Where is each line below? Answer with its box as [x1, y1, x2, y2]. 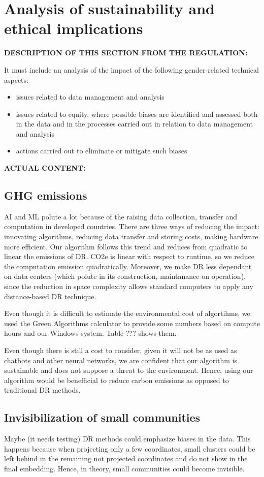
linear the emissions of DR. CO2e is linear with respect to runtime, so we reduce [4, 251, 254, 262]
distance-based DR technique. [4, 291, 96, 301]
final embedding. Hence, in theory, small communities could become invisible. [4, 463, 245, 473]
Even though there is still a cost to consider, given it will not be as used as [4, 344, 237, 355]
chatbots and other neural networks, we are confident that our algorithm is [4, 355, 237, 365]
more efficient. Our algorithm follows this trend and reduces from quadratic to [4, 241, 248, 251]
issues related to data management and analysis [16, 91, 164, 102]
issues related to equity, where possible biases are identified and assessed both [16, 108, 258, 119]
